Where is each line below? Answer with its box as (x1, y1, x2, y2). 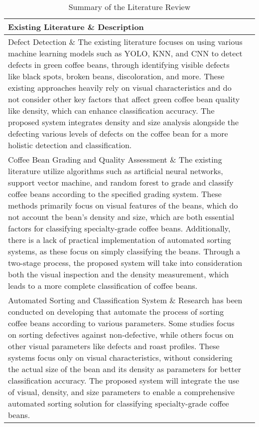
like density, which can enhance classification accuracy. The (8, 105, 215, 116)
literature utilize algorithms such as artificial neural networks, (8, 165, 223, 177)
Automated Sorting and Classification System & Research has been (8, 294, 243, 306)
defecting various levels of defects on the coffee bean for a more (8, 128, 228, 139)
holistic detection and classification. (8, 139, 132, 151)
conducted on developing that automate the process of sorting (8, 306, 224, 317)
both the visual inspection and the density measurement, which (8, 268, 229, 280)
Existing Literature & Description (8, 21, 144, 32)
